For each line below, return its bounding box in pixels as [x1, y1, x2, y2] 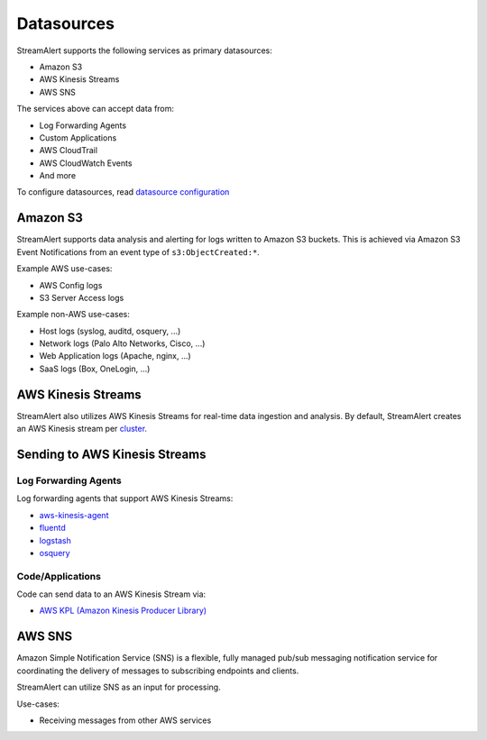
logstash [39, 534, 71, 545]
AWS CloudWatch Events [39, 158, 133, 169]
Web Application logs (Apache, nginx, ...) [39, 351, 191, 361]
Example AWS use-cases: [16, 263, 113, 274]
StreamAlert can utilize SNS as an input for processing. [16, 681, 221, 693]
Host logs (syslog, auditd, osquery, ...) [39, 325, 181, 336]
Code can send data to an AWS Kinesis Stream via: [16, 589, 207, 599]
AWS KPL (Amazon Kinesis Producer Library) [39, 605, 207, 617]
